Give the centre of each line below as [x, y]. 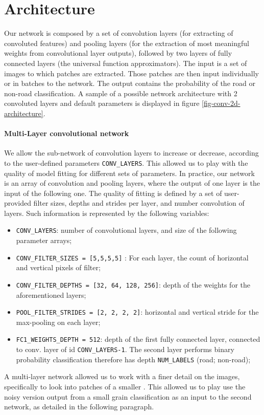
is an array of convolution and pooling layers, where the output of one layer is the [132, 183]
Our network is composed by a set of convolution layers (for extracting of [119, 33]
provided [18, 203]
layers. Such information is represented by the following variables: [107, 213]
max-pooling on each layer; [58, 322]
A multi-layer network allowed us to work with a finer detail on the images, [122, 376]
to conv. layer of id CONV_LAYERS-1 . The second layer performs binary [125, 349]
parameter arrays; [44, 240]
